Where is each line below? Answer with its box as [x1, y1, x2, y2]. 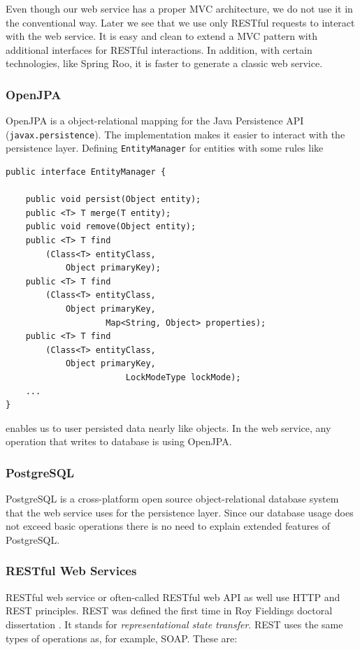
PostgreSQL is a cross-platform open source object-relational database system [6, 491, 339, 506]
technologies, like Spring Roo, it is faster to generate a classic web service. [6, 56, 323, 71]
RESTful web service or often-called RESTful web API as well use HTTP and [6, 589, 340, 604]
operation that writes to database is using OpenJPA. [6, 434, 232, 449]
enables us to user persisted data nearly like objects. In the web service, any [6, 420, 331, 435]
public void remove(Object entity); [25, 222, 196, 232]
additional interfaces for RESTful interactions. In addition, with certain [6, 42, 312, 57]
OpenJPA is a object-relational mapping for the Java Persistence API [6, 113, 304, 128]
